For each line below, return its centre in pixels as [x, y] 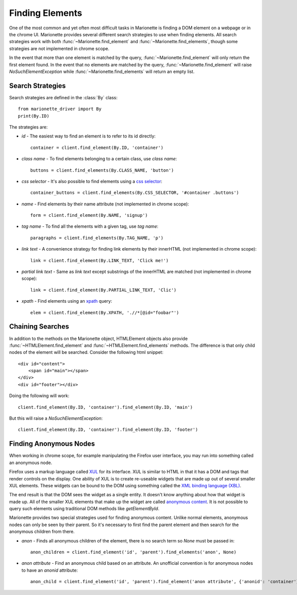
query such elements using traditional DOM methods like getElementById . [84, 509]
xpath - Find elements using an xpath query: [67, 301]
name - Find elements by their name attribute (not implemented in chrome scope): [105, 204]
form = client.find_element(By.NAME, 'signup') [89, 215]
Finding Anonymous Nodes [52, 444]
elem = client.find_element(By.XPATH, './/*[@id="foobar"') [105, 312]
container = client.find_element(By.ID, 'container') [97, 147]
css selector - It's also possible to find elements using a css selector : [92, 181]
